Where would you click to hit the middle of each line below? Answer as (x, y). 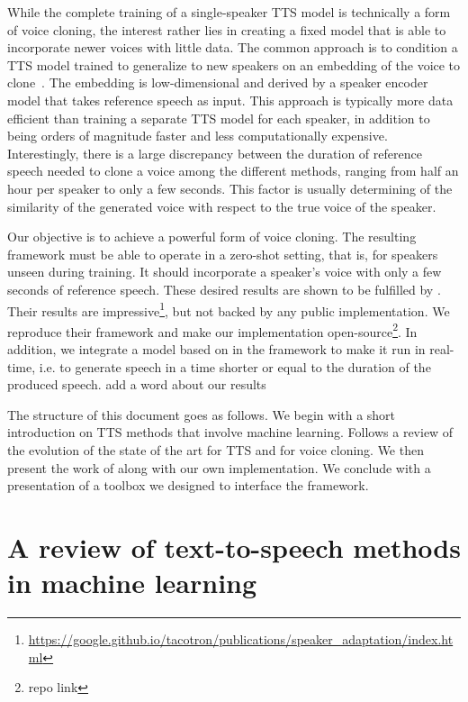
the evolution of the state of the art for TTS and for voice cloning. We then (216, 449)
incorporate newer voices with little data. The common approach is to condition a (233, 47)
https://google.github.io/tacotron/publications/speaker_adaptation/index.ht (241, 639)
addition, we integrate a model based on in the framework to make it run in (216, 349)
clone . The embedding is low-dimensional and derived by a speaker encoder (218, 82)
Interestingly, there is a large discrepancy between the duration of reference (215, 153)
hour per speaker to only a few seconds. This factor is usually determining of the (230, 188)
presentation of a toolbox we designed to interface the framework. (188, 485)
